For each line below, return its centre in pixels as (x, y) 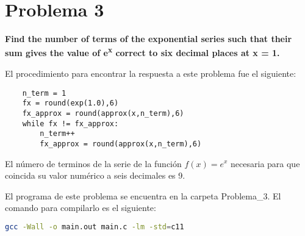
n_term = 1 (44, 93)
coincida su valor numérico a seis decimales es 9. (95, 175)
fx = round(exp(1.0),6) (70, 103)
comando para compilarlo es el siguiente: (81, 208)
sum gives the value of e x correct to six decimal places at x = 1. (142, 52)
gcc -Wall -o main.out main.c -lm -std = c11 (95, 227)
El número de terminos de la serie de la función (93, 163)
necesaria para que (265, 163)
